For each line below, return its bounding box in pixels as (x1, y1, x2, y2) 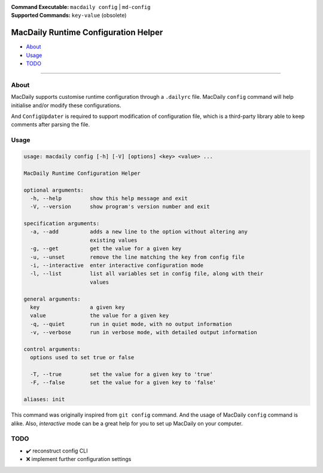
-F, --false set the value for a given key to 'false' (30, 379, 217, 386)
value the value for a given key (30, 312, 169, 319)
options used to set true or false (30, 354, 135, 361)
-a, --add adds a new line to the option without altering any (30, 228, 248, 235)
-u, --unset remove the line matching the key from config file (30, 253, 245, 260)
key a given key (30, 304, 125, 311)
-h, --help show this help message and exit (30, 195, 188, 202)
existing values (90, 236, 138, 244)
